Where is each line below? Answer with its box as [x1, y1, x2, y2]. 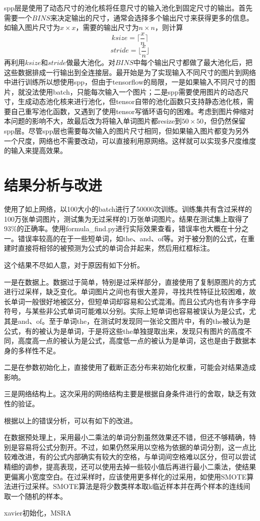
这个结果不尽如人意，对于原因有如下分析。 [4, 259, 144, 270]
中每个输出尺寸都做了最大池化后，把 [133, 57, 253, 67]
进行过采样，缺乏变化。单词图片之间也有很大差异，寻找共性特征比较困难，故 [4, 286, 256, 297]
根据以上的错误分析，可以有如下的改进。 [4, 415, 137, 425]
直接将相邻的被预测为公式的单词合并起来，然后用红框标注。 [17, 243, 214, 253]
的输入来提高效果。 [4, 145, 67, 156]
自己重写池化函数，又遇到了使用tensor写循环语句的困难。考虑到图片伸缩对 [10, 106, 254, 116]
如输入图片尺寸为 [4, 22, 60, 33]
